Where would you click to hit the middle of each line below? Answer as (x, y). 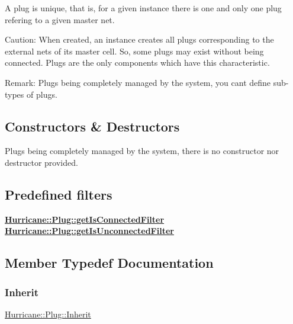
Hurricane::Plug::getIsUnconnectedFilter (89, 231)
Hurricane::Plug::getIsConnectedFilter (85, 219)
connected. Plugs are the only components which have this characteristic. (137, 62)
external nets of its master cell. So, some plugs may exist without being (134, 51)
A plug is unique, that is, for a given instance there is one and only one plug (143, 8)
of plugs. (42, 94)
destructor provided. (41, 162)
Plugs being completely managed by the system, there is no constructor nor (142, 151)
